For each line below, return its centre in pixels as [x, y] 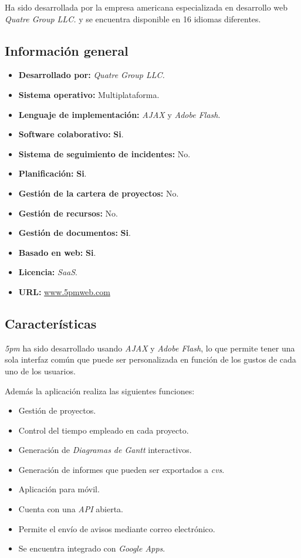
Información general [67, 50]
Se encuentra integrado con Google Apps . [92, 548]
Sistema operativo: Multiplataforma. [89, 94]
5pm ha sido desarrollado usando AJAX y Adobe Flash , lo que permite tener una [150, 348]
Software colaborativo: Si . [71, 134]
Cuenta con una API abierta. [71, 509]
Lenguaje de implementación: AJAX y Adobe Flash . [119, 114]
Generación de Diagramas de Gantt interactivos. [105, 450]
